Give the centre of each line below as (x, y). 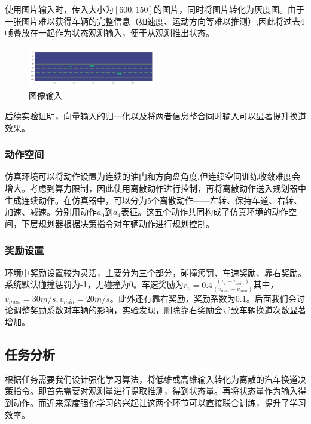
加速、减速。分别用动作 (51, 212)
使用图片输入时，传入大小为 (59, 9)
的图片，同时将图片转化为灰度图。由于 (229, 9)
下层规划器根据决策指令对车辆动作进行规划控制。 (118, 223)
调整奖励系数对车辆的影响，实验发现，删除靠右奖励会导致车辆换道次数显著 (159, 310)
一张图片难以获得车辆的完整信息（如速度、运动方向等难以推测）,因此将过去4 (155, 21)
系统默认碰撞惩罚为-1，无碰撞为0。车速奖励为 (94, 284)
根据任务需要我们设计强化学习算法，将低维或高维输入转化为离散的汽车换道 (151, 379)
